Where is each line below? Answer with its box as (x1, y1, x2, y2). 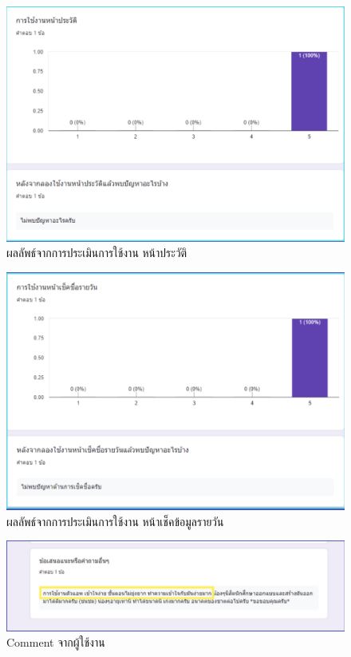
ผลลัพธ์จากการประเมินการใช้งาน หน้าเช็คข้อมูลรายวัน (6, 513, 224, 529)
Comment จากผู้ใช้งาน (6, 634, 105, 651)
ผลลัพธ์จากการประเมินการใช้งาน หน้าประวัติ (6, 244, 187, 261)
